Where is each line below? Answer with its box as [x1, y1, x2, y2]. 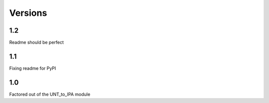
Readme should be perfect [9, 40, 64, 46]
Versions [9, 7, 47, 18]
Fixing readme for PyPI [9, 65, 56, 71]
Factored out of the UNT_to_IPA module [9, 91, 91, 97]
